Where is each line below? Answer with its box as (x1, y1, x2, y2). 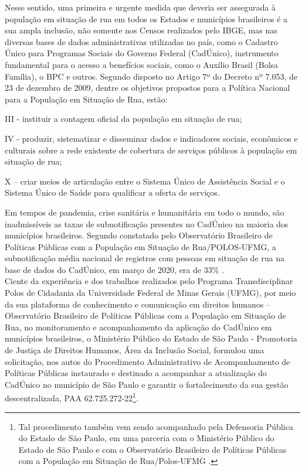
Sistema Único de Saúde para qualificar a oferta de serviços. (5, 186, 220, 199)
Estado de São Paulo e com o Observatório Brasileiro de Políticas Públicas (18, 443, 287, 455)
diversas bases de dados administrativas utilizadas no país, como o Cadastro (5, 35, 278, 47)
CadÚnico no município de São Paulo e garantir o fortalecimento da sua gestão (5, 378, 289, 390)
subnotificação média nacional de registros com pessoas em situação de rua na (5, 252, 284, 264)
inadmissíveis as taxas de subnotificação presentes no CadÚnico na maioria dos (5, 217, 289, 230)
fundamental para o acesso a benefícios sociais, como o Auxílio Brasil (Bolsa (5, 58, 279, 70)
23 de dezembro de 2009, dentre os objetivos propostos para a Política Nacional (5, 81, 290, 94)
